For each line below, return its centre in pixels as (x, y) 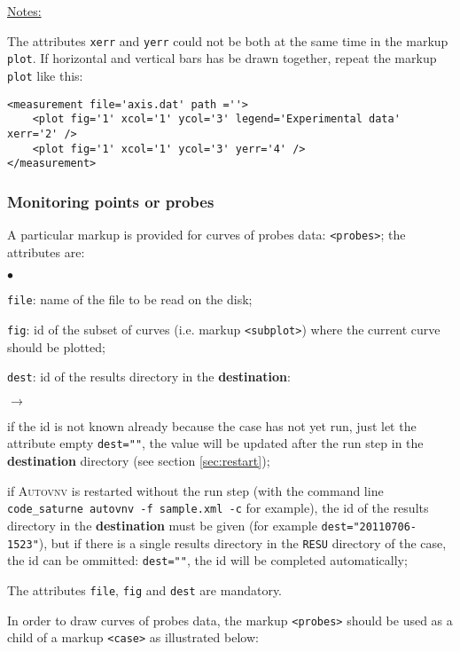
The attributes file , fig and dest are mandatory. (145, 589)
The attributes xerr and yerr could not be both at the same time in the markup (228, 40)
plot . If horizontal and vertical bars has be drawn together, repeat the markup (222, 58)
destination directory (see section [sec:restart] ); (139, 461)
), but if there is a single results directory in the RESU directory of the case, (242, 542)
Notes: (24, 11)
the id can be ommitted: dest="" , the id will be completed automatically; (207, 560)
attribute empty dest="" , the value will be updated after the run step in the (215, 443)
